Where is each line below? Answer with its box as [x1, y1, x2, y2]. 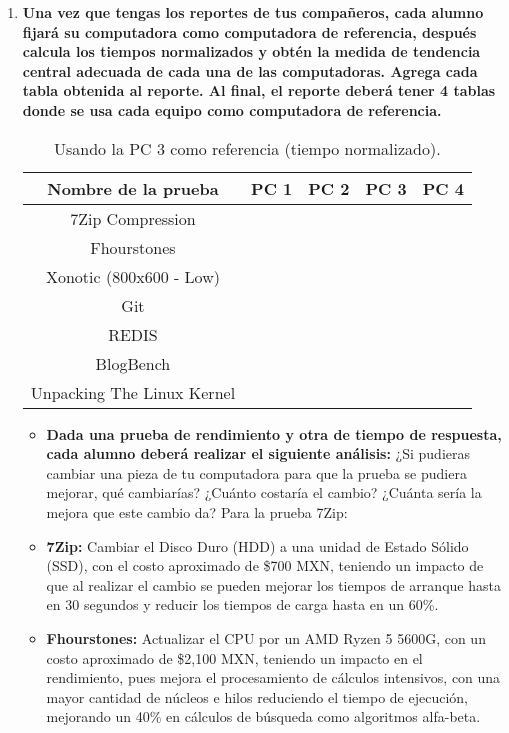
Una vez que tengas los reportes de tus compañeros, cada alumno [22, 2, 484, 22]
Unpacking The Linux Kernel [30, 380, 236, 404]
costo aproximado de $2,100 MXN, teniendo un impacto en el [46, 647, 423, 668]
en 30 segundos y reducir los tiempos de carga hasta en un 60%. [46, 594, 439, 615]
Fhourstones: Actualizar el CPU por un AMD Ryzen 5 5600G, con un [46, 627, 486, 648]
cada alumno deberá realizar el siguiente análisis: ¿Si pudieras [46, 443, 471, 464]
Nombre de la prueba [47, 176, 219, 200]
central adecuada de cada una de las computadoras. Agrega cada [22, 60, 478, 81]
